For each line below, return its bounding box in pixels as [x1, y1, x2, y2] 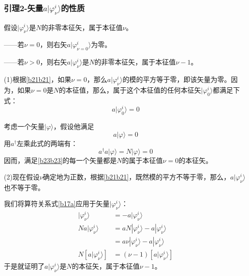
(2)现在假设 [4, 171, 40, 181]
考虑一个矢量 [4, 121, 44, 131]
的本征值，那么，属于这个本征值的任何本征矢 [59, 84, 201, 95]
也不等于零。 [4, 182, 44, 192]
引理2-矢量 [4, 1, 44, 14]
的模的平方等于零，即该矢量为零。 [122, 74, 231, 84]
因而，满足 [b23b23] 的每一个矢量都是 [4, 155, 117, 165]
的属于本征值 [122, 155, 163, 165]
